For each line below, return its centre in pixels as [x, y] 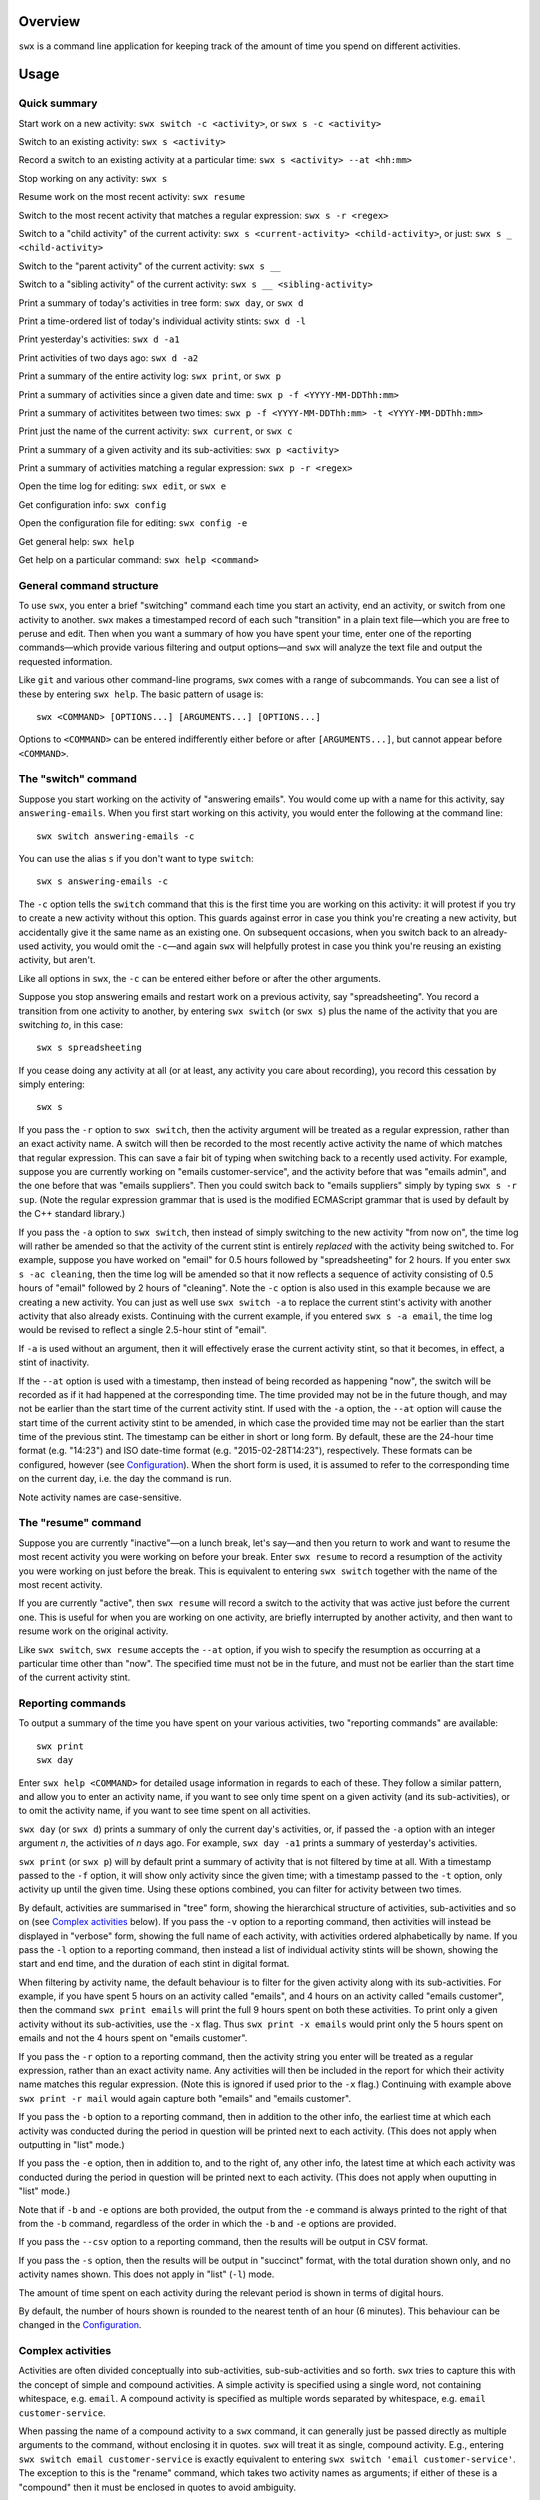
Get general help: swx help [76, 541]
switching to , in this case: [71, 1024]
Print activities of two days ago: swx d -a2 [108, 357]
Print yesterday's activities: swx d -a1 [99, 339]
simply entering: [51, 1084]
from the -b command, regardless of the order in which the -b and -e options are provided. [207, 2223]
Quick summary [58, 103]
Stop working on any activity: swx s [93, 178]
